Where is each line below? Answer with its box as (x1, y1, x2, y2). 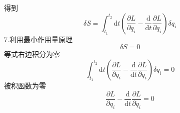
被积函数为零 (4, 80, 46, 91)
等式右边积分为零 (4, 49, 60, 59)
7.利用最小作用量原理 (4, 34, 72, 44)
